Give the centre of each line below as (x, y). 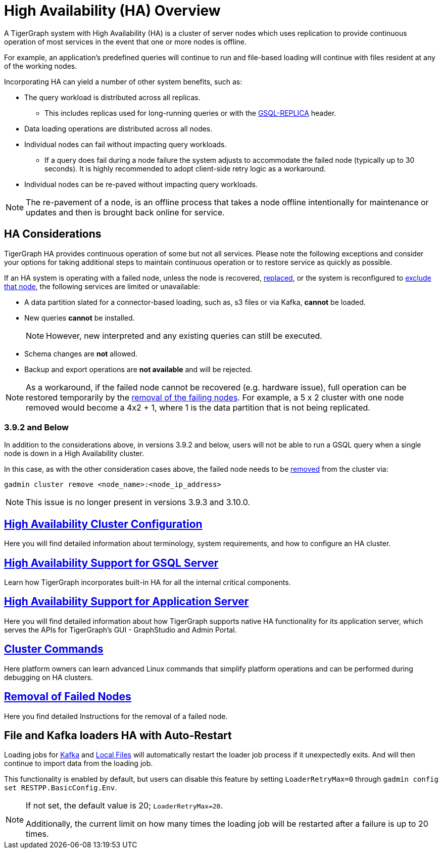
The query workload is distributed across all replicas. (112, 97)
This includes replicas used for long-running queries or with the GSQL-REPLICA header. (190, 113)
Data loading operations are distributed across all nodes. (118, 128)
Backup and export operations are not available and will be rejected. (138, 369)
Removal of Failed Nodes (68, 697)
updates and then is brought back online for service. (125, 212)
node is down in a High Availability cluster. (74, 454)
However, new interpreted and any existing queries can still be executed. (184, 335)
